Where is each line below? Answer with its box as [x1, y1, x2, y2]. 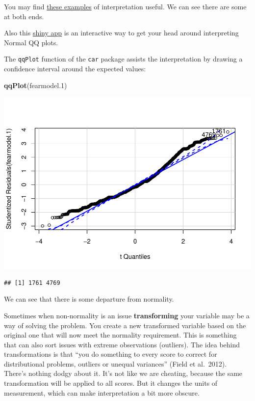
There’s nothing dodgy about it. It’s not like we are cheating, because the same [4, 368, 243, 378]
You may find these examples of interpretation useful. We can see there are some [4, 1, 247, 11]
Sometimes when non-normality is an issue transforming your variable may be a [4, 310, 250, 320]
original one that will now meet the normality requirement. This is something [4, 330, 237, 340]
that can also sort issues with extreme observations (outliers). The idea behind [4, 339, 240, 349]
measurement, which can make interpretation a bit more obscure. [4, 387, 200, 398]
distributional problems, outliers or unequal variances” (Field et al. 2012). [4, 358, 227, 369]
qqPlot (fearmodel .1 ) [4, 80, 67, 90]
